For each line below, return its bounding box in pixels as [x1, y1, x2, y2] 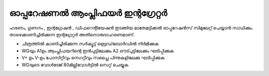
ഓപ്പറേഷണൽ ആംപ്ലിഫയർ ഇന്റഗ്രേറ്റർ [9, 7, 167, 18]
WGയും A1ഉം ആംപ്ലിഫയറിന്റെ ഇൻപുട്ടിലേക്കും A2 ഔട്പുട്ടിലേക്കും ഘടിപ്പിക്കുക [21, 48, 174, 54]
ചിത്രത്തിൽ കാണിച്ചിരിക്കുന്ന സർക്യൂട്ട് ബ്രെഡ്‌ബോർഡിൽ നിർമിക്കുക [21, 41, 159, 47]
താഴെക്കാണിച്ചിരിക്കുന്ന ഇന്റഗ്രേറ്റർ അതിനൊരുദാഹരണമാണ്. [9, 31, 135, 37]
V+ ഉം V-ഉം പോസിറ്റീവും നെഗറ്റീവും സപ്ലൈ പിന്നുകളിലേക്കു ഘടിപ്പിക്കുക [21, 55, 165, 61]
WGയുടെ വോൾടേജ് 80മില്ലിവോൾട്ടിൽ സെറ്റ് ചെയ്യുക [21, 62, 129, 68]
